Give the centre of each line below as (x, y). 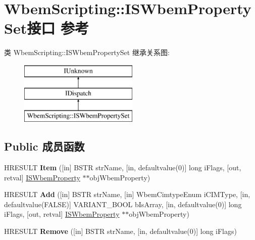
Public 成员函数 (44, 146)
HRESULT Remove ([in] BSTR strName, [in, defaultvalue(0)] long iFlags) (120, 231)
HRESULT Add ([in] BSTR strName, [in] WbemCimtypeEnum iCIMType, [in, (127, 194)
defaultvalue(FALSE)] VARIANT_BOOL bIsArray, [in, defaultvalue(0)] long (123, 204)
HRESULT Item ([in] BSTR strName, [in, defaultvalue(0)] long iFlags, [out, (123, 167)
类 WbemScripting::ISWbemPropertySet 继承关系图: (87, 52)
